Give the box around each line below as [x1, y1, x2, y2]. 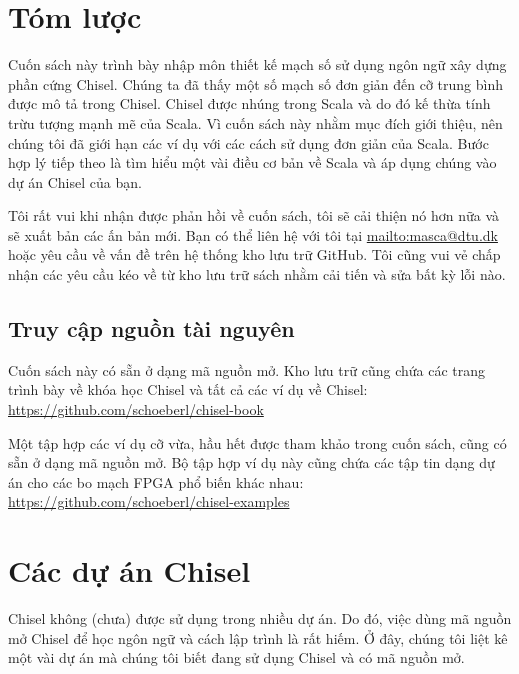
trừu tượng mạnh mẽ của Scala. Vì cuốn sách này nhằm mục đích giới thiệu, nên [8, 112, 503, 133]
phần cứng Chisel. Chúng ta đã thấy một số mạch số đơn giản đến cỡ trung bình [8, 73, 503, 94]
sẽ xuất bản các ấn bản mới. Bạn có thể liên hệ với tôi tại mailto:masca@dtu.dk [8, 224, 498, 245]
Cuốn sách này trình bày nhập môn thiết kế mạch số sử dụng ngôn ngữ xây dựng [8, 54, 507, 75]
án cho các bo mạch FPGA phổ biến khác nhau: [8, 471, 304, 492]
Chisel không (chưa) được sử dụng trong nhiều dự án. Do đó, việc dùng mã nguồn [8, 608, 512, 629]
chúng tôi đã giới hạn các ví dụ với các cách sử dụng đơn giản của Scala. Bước [8, 132, 489, 153]
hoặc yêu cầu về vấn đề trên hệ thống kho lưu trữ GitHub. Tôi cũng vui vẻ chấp [8, 244, 501, 265]
